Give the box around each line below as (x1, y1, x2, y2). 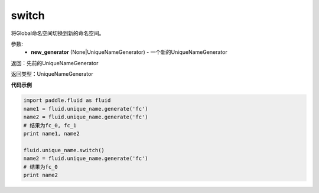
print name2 (23, 172, 58, 178)
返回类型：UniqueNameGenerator (11, 70, 94, 78)
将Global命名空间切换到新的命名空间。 (11, 30, 105, 37)
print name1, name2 (23, 130, 80, 137)
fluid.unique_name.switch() (23, 147, 105, 153)
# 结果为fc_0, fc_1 (23, 122, 77, 128)
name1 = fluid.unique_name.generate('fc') (23, 105, 148, 112)
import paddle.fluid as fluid (23, 97, 111, 104)
